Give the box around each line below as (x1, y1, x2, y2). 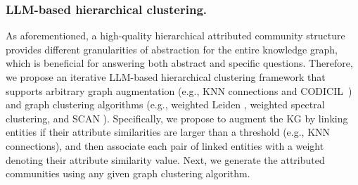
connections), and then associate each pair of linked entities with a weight (6, 138, 324, 153)
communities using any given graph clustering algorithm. (6, 166, 250, 181)
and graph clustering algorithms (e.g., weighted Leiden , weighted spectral (6, 97, 325, 112)
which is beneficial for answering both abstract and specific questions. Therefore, (6, 56, 353, 70)
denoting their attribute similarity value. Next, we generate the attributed (6, 152, 325, 167)
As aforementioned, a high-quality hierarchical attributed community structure (6, 28, 345, 43)
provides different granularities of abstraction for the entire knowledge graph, (6, 42, 338, 56)
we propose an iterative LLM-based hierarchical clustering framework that (6, 70, 326, 84)
